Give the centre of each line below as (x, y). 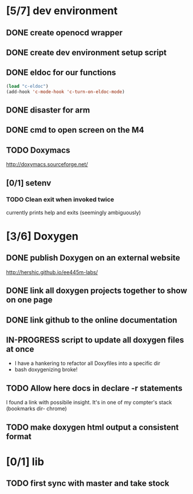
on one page (29, 300)
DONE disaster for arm (48, 110)
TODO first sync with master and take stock (88, 484)
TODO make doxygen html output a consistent (93, 427)
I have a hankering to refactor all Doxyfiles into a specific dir (87, 363)
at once (20, 349)
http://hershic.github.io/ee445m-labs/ (52, 272)
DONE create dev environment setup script (86, 52)
